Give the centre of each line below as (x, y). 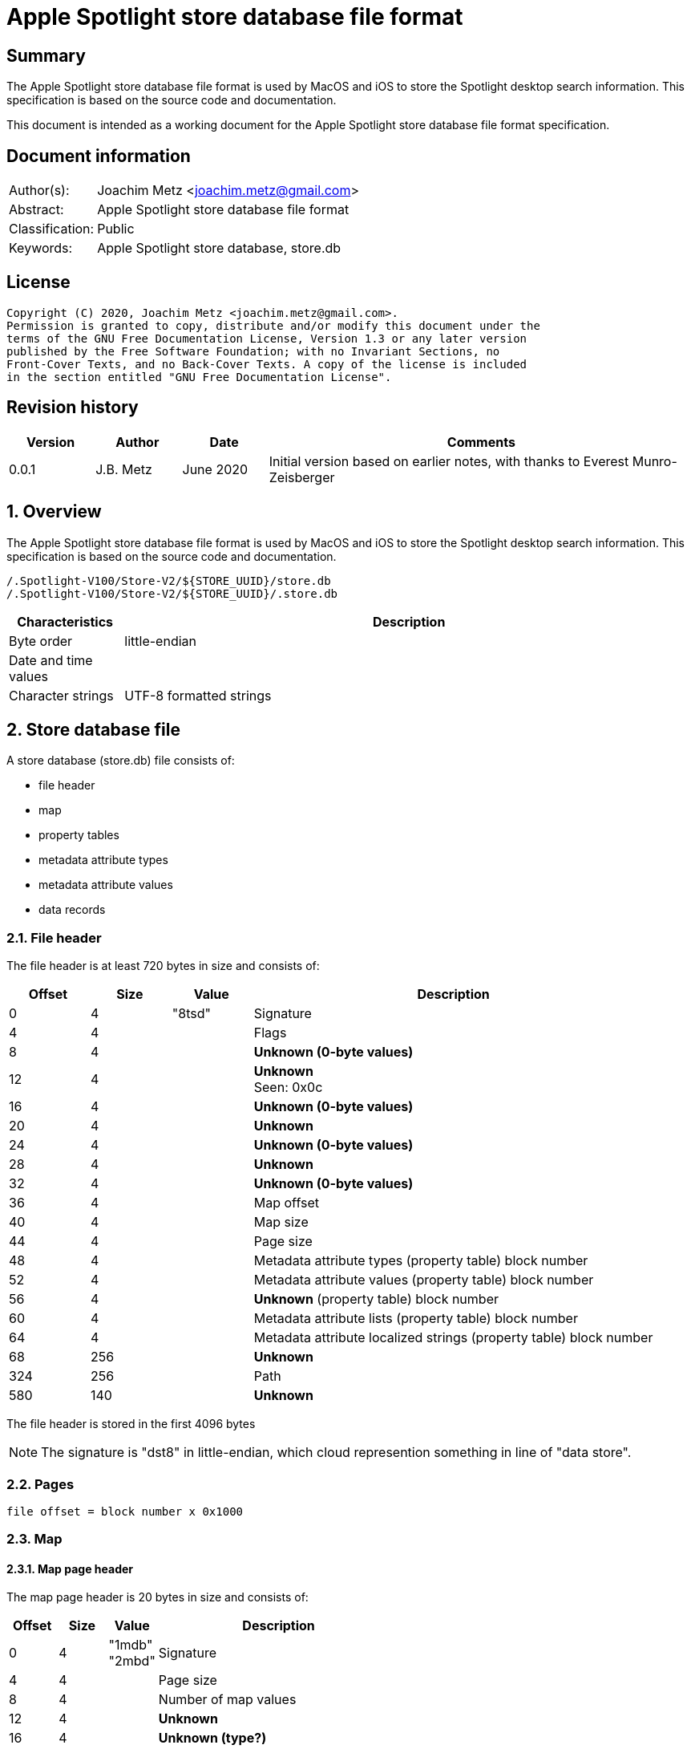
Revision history (73, 408)
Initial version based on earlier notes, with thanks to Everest (449, 461)
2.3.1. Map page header (70, 1568)
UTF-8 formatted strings (198, 695)
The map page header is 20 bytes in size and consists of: (158, 1597)
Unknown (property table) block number (376, 1299)
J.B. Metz (124, 469)
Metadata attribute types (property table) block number (421, 1261)
